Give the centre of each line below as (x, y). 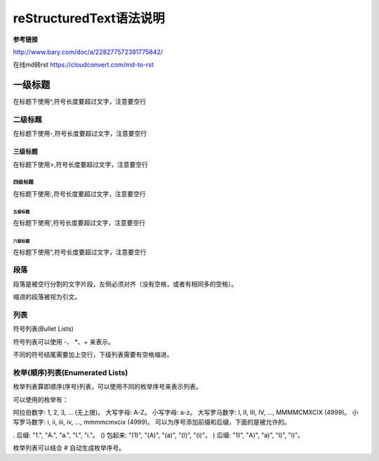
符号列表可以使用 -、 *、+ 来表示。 (64, 342)
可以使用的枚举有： (41, 399)
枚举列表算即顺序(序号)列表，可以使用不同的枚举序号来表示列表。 (108, 387)
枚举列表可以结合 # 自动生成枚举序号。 (69, 448)
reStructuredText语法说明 (89, 18)
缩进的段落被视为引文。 (47, 297)
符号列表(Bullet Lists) (43, 329)
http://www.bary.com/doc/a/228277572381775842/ (88, 52)
